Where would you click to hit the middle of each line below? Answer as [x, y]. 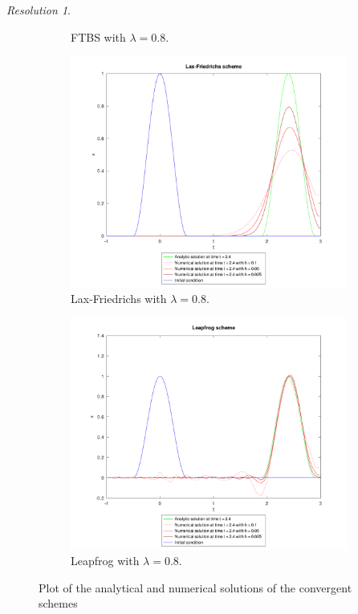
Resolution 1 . [39, 10]
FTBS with [98, 36]
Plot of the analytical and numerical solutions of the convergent [195, 587]
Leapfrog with [105, 561]
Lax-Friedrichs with [119, 299]
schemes [58, 603]
